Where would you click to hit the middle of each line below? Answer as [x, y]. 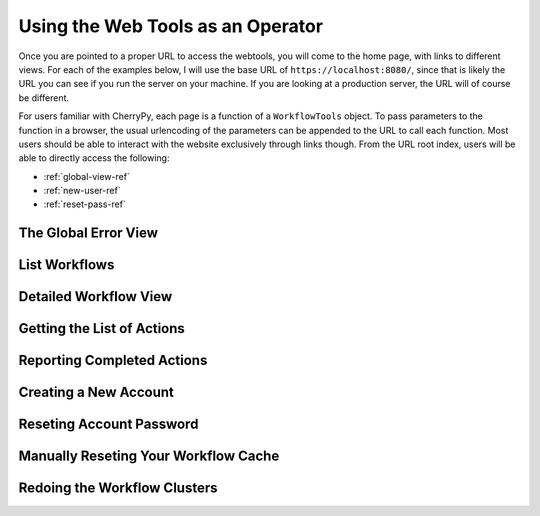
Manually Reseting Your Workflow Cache [149, 456]
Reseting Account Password [108, 424]
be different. [44, 97]
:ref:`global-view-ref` [86, 176]
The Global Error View [88, 233]
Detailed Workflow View [95, 296]
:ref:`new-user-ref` [82, 191]
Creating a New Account [96, 392]
